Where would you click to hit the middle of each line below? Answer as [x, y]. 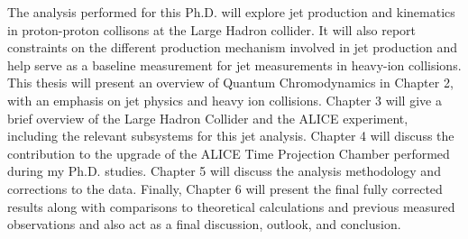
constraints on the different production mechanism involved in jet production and [232, 47]
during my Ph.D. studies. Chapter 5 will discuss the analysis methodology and [224, 171]
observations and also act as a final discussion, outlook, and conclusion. [204, 224]
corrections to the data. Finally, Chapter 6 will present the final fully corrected [225, 188]
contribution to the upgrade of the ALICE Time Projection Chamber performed [229, 153]
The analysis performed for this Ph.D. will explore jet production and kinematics [231, 12]
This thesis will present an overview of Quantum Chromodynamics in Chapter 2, [230, 83]
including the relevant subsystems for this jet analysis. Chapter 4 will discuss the [231, 136]
